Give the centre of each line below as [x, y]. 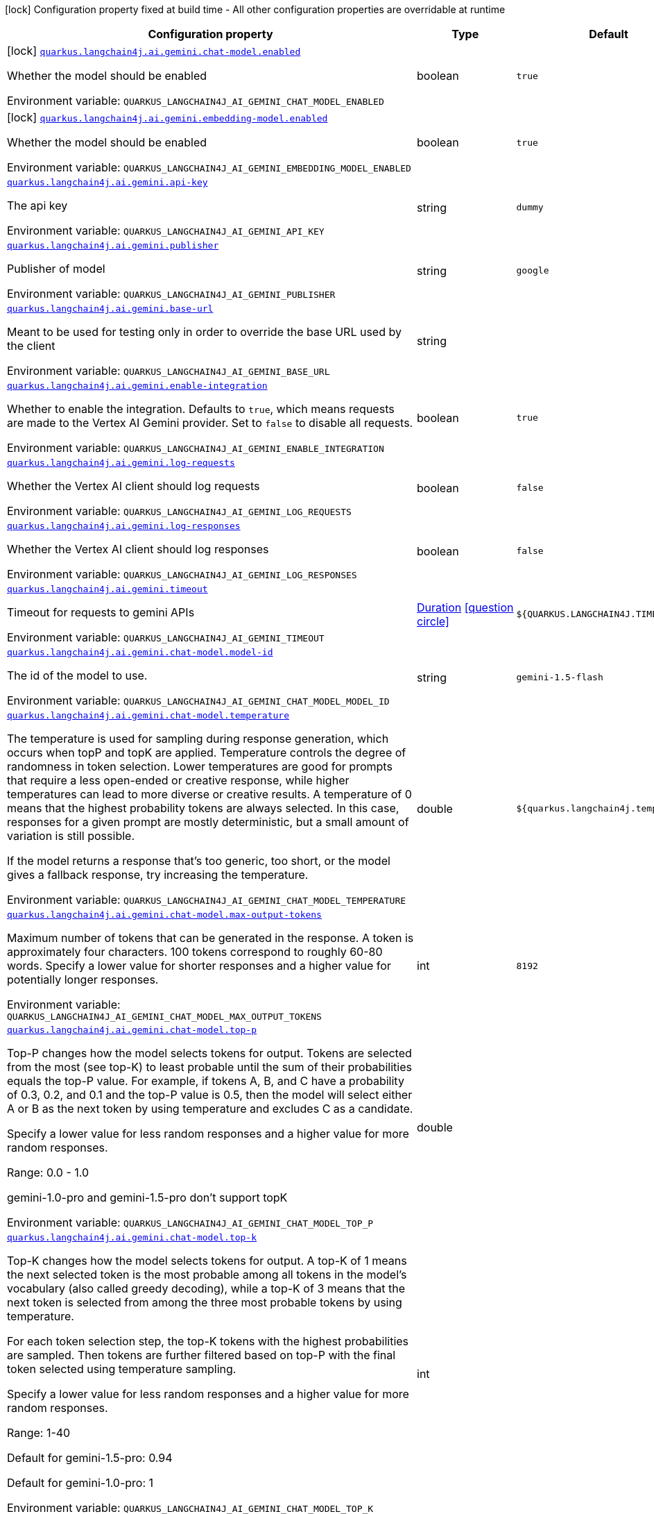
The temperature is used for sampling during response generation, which [198, 739]
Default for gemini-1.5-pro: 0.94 [90, 1458]
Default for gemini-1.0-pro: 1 [80, 1483]
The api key [37, 205]
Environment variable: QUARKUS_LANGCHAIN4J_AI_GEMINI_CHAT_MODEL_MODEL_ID [198, 700]
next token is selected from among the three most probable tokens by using [205, 1302]
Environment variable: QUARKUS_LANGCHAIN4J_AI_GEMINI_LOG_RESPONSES [182, 574]
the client [31, 346]
